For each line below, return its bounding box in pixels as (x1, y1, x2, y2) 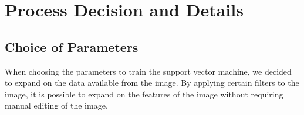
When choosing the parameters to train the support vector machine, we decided (5, 65, 292, 77)
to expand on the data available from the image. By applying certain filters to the (5, 76, 299, 89)
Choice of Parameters (5, 37, 139, 55)
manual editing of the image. (5, 99, 108, 111)
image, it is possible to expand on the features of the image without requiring (5, 88, 283, 100)
